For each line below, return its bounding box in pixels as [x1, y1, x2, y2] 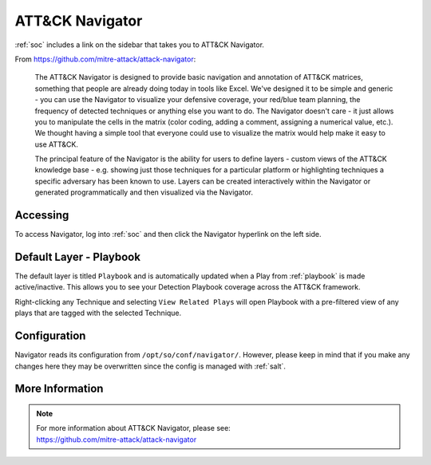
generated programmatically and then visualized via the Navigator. [34, 187, 253, 197]
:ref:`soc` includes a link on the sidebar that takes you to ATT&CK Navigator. [14, 40, 265, 49]
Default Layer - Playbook [14, 250, 141, 263]
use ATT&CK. [34, 140, 79, 149]
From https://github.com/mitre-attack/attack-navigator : [14, 54, 196, 64]
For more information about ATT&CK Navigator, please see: [36, 424, 231, 433]
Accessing [14, 208, 69, 223]
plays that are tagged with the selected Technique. [14, 308, 182, 318]
